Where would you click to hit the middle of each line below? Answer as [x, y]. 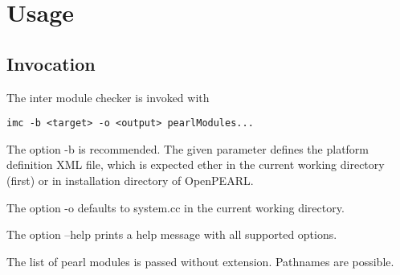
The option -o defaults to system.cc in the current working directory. [176, 207]
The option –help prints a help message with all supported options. [172, 234]
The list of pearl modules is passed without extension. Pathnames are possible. [200, 261]
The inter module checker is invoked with [108, 97]
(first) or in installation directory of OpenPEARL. [130, 181]
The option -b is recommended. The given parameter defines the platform [188, 148]
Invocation [51, 63]
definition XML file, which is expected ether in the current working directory [196, 164]
